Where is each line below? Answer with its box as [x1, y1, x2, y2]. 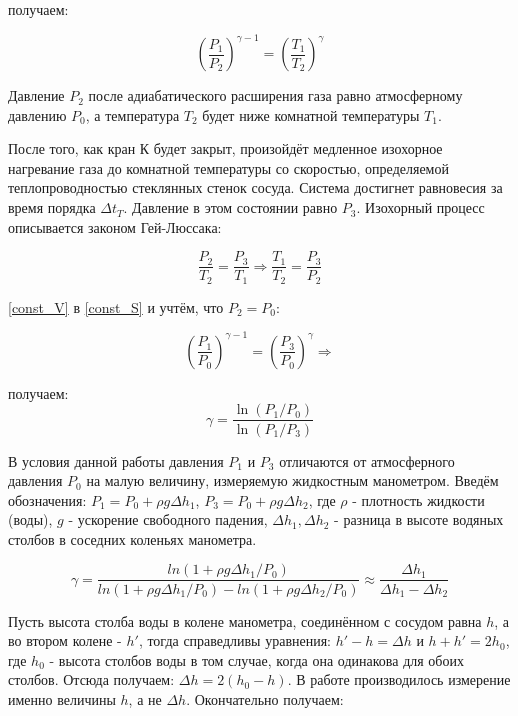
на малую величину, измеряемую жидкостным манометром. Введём [86, 470, 499, 491]
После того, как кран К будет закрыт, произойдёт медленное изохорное [8, 138, 443, 159]
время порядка [8, 197, 96, 218]
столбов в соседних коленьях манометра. [8, 528, 257, 549]
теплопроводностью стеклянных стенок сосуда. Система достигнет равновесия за [8, 177, 503, 198]
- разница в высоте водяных [334, 509, 504, 530]
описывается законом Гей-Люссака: [8, 216, 222, 237]
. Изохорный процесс [356, 197, 485, 218]
